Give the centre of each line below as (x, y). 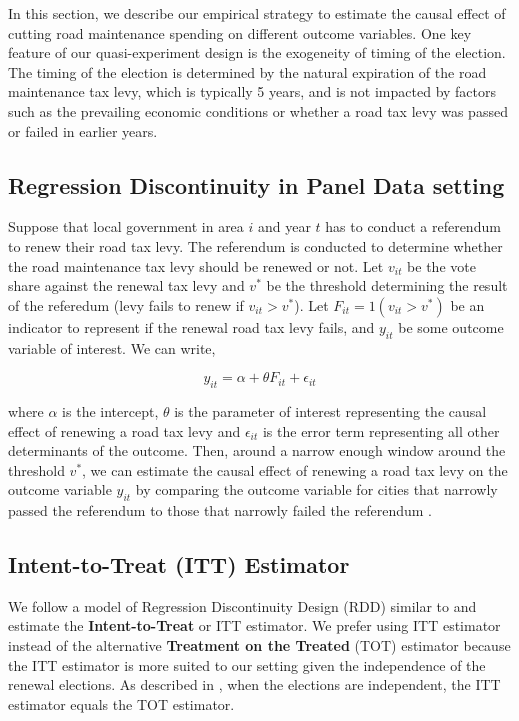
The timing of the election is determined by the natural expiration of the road (247, 71)
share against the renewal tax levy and (126, 285)
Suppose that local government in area (126, 226)
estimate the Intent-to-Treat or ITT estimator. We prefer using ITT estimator (254, 625)
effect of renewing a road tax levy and (124, 430)
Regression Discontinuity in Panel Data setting (256, 184)
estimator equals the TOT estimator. (121, 703)
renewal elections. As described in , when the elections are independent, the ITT (254, 684)
